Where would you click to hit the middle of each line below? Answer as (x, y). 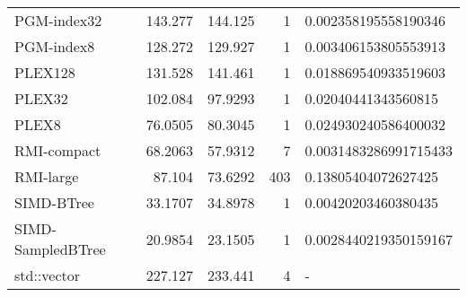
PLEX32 (41, 98)
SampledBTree (60, 249)
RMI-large (47, 176)
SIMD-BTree (54, 202)
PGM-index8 (55, 46)
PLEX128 (45, 72)
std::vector (48, 275)
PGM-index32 (58, 20)
